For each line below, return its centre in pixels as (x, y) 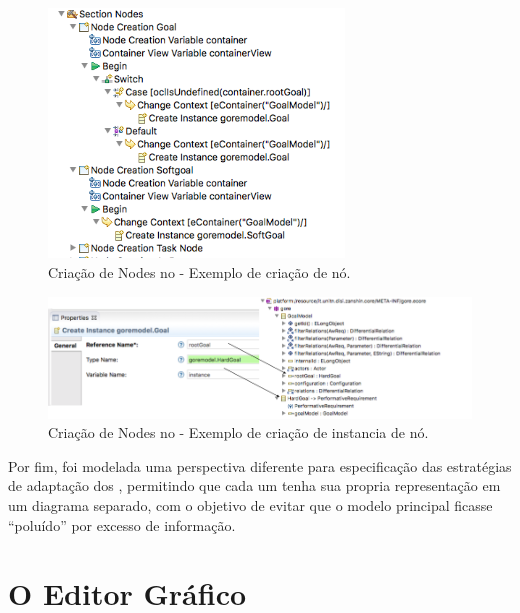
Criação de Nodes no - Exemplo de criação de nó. (199, 272)
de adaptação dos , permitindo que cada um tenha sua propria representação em (254, 485)
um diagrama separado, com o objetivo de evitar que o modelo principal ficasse (250, 505)
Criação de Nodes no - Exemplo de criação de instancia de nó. (238, 432)
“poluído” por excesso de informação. (122, 524)
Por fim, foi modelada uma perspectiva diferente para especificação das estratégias (260, 465)
